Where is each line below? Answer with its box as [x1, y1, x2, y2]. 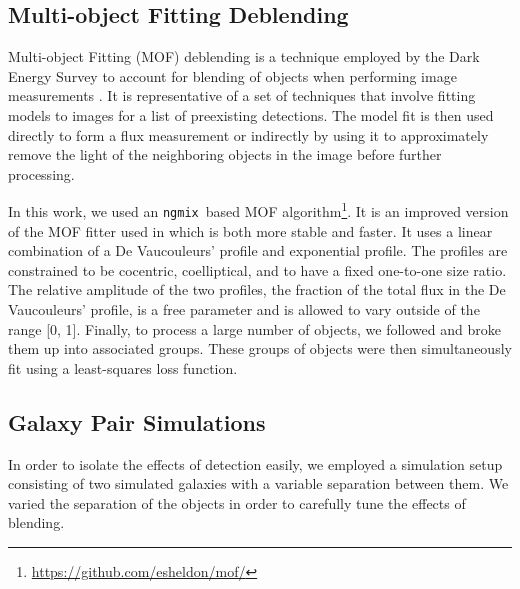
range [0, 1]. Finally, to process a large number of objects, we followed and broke [8, 318, 501, 339]
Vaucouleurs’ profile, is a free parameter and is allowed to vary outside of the [8, 299, 480, 320]
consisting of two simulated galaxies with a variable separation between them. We [8, 473, 509, 494]
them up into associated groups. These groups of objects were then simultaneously [8, 338, 512, 359]
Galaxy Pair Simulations [8, 406, 266, 437]
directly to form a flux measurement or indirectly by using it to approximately [8, 124, 489, 145]
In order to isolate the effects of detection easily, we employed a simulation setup [8, 453, 503, 474]
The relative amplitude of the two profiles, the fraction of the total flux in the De [8, 279, 506, 300]
